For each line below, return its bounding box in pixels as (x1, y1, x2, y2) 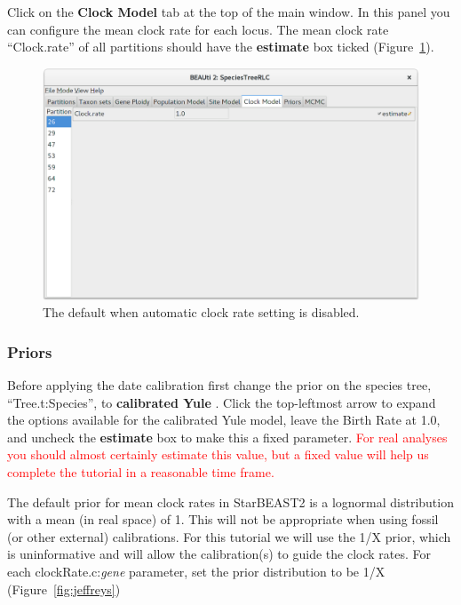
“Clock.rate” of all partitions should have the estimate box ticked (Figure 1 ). (7, 37, 434, 56)
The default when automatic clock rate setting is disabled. (43, 303, 360, 322)
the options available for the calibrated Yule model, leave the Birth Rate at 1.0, (7, 410, 441, 429)
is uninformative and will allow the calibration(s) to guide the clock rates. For (7, 545, 431, 563)
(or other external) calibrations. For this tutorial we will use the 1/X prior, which (7, 527, 451, 545)
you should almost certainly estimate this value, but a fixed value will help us (7, 445, 429, 464)
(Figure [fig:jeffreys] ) (7, 579, 121, 598)
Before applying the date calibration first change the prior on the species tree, (7, 376, 432, 394)
